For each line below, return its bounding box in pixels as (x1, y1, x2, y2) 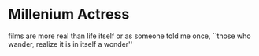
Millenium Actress (8, 5, 130, 23)
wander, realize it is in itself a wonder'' (8, 39, 133, 48)
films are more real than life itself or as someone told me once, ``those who (8, 31, 251, 40)
